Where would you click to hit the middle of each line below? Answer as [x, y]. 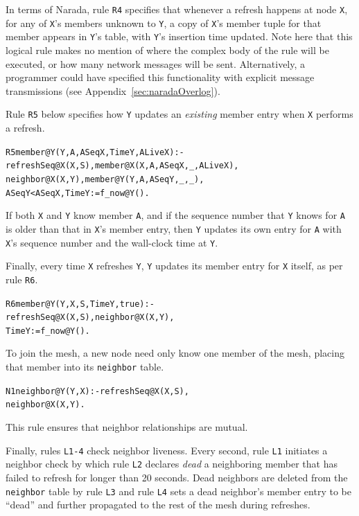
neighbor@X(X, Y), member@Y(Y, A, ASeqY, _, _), [105, 179]
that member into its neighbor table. [85, 367]
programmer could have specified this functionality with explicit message [160, 77]
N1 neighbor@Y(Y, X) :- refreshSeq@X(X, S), [97, 391]
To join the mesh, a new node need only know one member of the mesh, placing [175, 353]
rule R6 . [22, 279]
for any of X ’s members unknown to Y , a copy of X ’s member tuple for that [164, 23]
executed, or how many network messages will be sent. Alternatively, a [156, 63]
